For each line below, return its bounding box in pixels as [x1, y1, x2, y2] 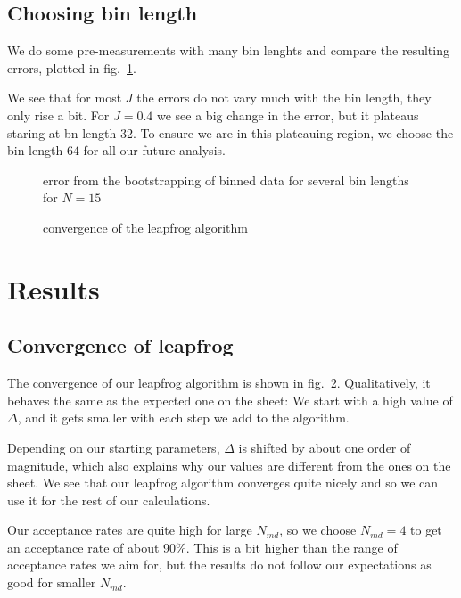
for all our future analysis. [83, 141, 226, 160]
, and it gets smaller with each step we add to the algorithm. [17, 408, 350, 427]
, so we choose [279, 520, 357, 539]
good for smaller [7, 573, 96, 592]
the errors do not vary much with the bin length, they [136, 88, 432, 107]
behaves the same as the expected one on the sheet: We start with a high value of [7, 390, 453, 409]
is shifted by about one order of [238, 438, 411, 456]
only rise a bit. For [7, 105, 110, 124]
